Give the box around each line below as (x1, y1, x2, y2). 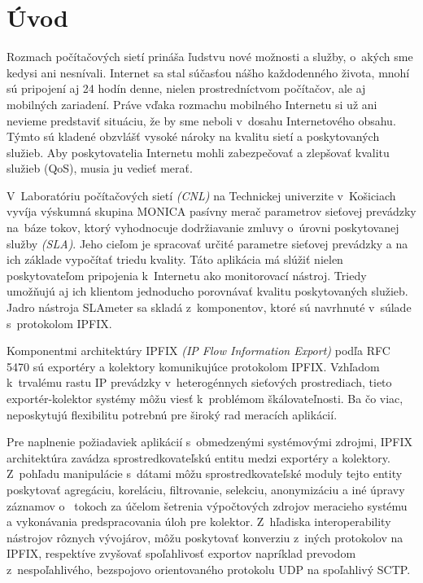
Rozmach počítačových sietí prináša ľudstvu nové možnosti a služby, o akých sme (7, 48, 413, 65)
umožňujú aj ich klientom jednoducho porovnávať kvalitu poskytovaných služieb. (7, 283, 408, 300)
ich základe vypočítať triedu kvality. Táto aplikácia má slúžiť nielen (7, 251, 343, 268)
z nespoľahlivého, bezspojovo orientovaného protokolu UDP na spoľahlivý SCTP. (7, 560, 411, 577)
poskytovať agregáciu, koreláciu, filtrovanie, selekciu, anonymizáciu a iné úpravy (7, 480, 405, 498)
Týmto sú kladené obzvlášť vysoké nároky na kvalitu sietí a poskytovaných (7, 128, 380, 145)
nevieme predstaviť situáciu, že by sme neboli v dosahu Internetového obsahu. (7, 112, 396, 129)
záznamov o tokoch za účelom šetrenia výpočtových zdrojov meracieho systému (7, 497, 408, 514)
